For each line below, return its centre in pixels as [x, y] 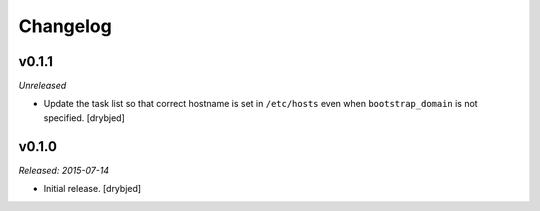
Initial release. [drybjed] [92, 189]
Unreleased [42, 86]
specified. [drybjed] [84, 117]
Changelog [65, 26]
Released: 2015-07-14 [64, 170]
